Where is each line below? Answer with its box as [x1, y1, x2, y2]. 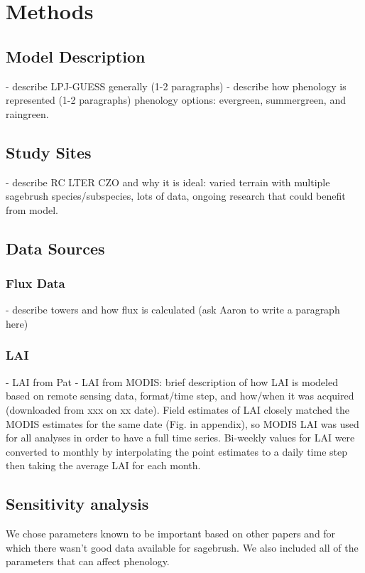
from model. [6, 202, 58, 217]
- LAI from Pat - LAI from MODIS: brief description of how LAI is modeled [6, 374, 338, 389]
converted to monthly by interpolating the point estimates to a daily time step [6, 444, 347, 459]
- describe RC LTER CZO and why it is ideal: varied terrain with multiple [6, 174, 330, 189]
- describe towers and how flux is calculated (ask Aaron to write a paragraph [6, 302, 340, 317]
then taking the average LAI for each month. [6, 458, 201, 473]
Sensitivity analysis [6, 493, 149, 515]
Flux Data [6, 274, 65, 292]
